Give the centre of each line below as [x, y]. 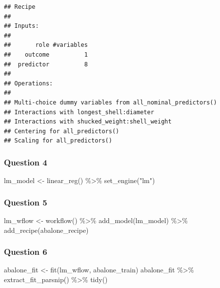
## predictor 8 [46, 64]
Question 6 [26, 252]
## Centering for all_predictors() [62, 131]
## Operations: [29, 83]
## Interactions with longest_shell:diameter [79, 112]
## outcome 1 [46, 54]
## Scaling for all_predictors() [58, 141]
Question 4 [26, 162]
